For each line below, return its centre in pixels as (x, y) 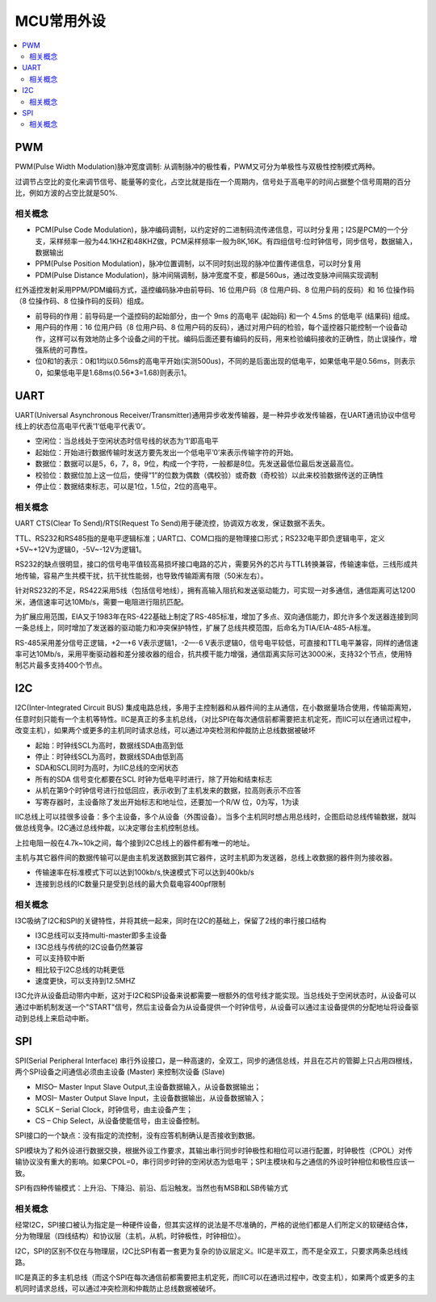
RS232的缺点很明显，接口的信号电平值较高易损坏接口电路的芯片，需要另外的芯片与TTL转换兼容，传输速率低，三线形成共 (216, 564)
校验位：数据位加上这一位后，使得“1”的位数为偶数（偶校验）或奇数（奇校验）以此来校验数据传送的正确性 (210, 475)
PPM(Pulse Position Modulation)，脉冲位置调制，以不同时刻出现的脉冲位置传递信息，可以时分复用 (198, 263)
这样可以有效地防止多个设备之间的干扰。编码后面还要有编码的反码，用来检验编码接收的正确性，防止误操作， (229, 339)
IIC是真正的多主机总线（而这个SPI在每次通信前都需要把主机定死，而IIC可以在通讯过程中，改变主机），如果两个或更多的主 (215, 1277)
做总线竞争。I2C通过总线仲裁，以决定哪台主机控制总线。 (109, 828)
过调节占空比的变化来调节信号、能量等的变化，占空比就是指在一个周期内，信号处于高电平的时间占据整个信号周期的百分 (213, 181)
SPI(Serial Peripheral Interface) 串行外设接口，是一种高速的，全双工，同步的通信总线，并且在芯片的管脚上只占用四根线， (216, 1061)
